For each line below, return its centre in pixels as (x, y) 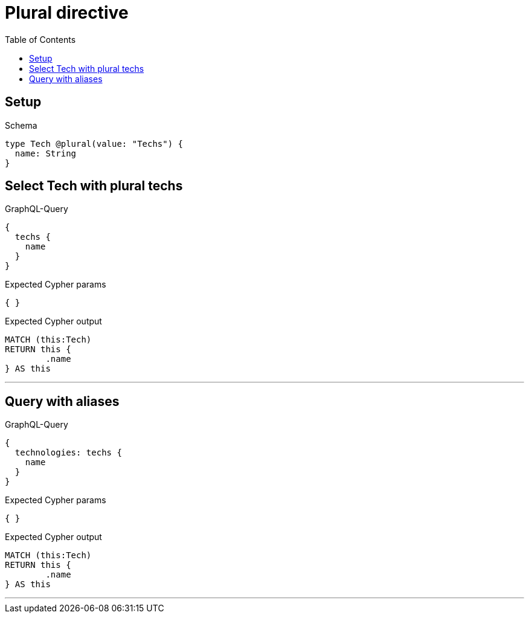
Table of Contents (40, 39)
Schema (21, 125)
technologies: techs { (68, 453)
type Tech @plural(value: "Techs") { (94, 143)
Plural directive (67, 13)
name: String (46, 153)
